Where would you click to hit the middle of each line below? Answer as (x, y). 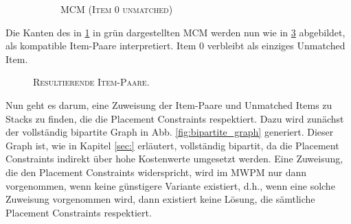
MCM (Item (86, 9)
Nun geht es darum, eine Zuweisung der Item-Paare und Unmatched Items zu (169, 104)
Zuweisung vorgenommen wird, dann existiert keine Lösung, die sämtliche (160, 199)
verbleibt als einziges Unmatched (276, 46)
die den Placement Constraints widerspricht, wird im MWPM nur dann (156, 172)
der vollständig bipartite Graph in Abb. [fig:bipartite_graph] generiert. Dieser (170, 132)
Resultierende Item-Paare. (91, 82)
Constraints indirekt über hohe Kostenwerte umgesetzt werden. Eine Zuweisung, (174, 159)
